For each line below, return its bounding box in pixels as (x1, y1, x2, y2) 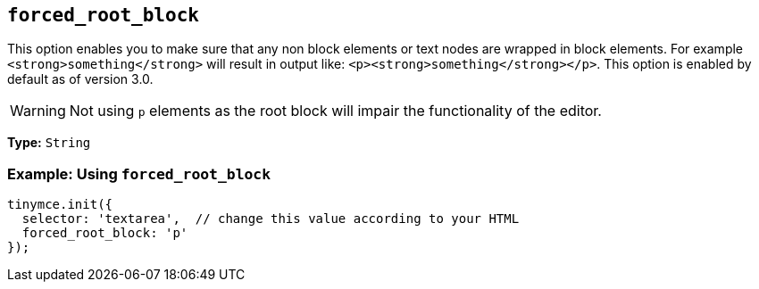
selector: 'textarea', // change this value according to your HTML (21, 211, 520, 227)
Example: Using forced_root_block (7, 164, 271, 183)
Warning (10, 102, 66, 120)
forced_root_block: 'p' (21, 226, 188, 241)
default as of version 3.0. (7, 71, 154, 87)
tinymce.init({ (7, 197, 113, 212)
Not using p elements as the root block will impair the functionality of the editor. (69, 102, 602, 120)
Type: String (7, 135, 91, 151)
